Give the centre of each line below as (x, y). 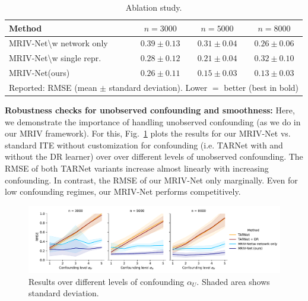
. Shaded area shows (233, 281)
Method (26, 28)
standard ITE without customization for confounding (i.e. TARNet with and (144, 145)
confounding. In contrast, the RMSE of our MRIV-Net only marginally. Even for (151, 180)
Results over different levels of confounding (107, 281)
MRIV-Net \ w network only (58, 43)
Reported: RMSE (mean (53, 87)
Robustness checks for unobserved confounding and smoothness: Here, (150, 110)
